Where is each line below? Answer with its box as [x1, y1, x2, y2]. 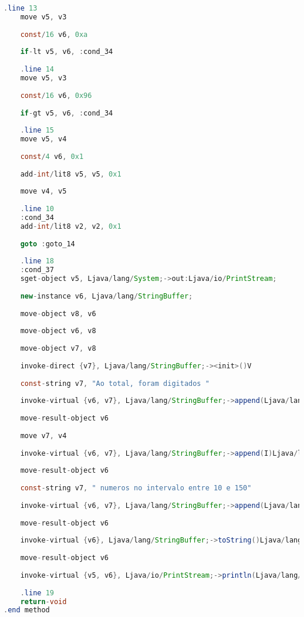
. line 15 [20, 126, 54, 135]
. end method [4, 606, 50, 615]
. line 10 [20, 205, 54, 213]
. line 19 [20, 588, 54, 597]
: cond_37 [20, 266, 54, 274]
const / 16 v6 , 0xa [20, 30, 88, 39]
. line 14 [20, 65, 54, 74]
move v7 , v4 [20, 431, 67, 440]
